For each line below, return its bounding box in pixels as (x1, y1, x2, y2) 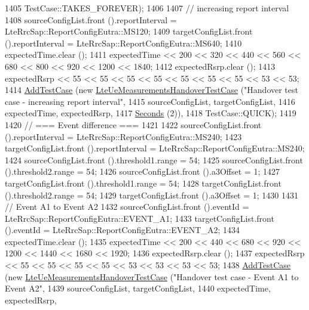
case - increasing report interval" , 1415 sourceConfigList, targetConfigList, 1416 (5, 95, 295, 107)
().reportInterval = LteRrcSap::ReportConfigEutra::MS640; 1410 (5, 36, 242, 49)
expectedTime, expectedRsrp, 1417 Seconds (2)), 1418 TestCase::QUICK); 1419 (5, 107, 296, 119)
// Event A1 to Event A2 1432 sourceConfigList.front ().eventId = (5, 200, 249, 213)
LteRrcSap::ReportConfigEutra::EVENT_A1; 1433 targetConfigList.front (5, 212, 274, 224)
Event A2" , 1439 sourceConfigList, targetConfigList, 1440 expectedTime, (5, 282, 271, 294)
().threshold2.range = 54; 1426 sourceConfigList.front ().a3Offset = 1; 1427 (5, 165, 280, 178)
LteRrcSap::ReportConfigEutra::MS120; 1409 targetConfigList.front (5, 25, 253, 38)
